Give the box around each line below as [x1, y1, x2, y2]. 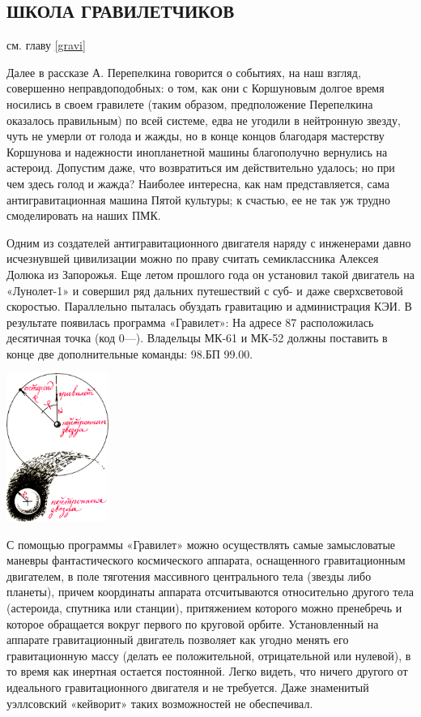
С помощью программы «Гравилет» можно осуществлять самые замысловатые [6, 535, 396, 552]
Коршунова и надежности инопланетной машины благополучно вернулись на [6, 143, 388, 160]
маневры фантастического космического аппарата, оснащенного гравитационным [6, 552, 406, 569]
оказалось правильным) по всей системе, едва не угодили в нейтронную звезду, [6, 111, 401, 128]
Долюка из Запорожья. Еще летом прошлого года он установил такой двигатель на [6, 265, 415, 282]
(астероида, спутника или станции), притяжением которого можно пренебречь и [6, 599, 402, 616]
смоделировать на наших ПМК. [6, 207, 161, 224]
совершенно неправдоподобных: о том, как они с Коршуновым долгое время [6, 79, 385, 97]
